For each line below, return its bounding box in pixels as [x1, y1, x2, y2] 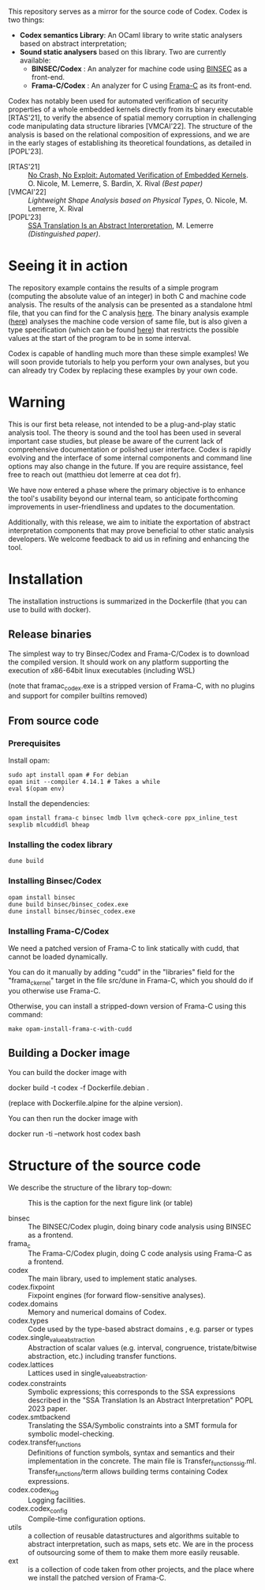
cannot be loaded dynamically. [8, 952, 108, 961]
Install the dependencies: [8, 799, 91, 808]
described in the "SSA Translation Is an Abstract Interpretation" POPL [28, 1395, 254, 1405]
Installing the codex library [8, 839, 113, 850]
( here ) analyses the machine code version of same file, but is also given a [8, 316, 248, 326]
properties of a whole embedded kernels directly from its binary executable [8, 104, 254, 114]
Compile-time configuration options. [28, 1514, 146, 1524]
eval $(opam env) [8, 785, 65, 793]
